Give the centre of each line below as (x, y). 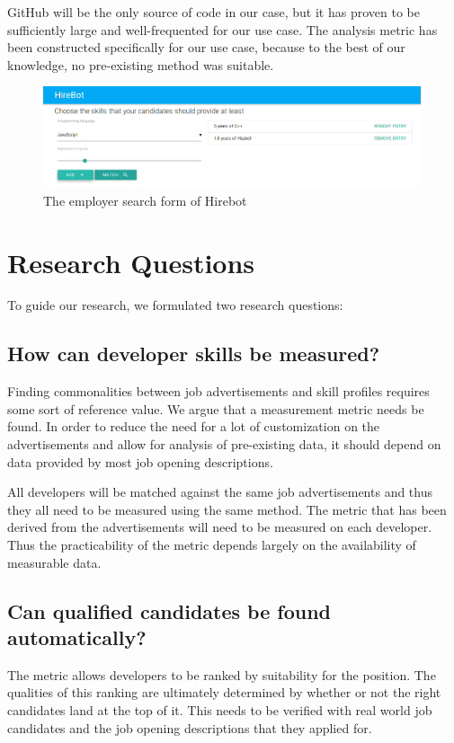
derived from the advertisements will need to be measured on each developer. (220, 527)
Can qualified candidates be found (169, 610)
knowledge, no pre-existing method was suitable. (141, 64)
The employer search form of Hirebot (145, 200)
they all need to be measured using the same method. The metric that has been (227, 509)
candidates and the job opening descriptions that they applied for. (190, 727)
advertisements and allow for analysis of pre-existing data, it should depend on (224, 444)
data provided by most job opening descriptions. (140, 461)
